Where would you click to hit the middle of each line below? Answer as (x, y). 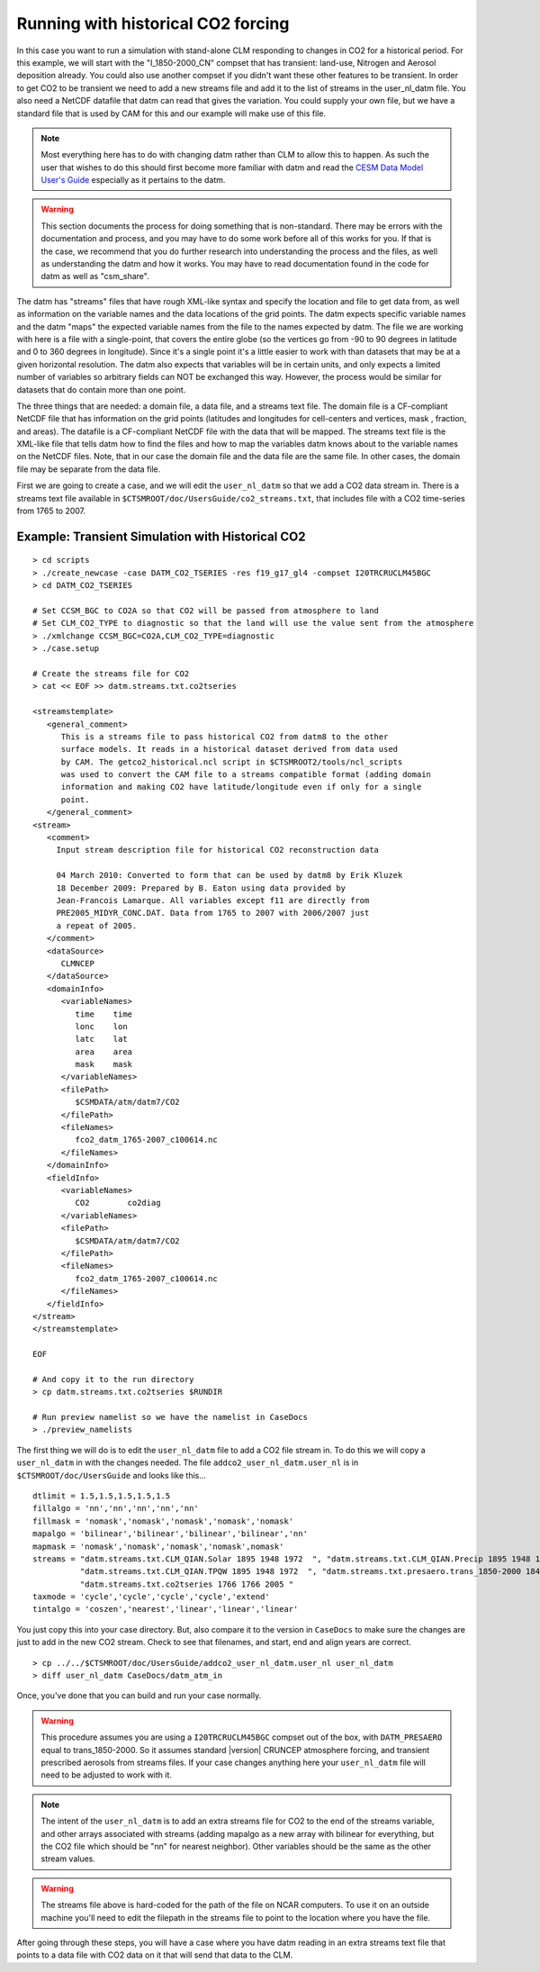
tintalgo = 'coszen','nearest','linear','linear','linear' (166, 1609)
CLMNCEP (77, 963)
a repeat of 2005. (97, 926)
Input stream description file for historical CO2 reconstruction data (218, 850)
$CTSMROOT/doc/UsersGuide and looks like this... (112, 1475)
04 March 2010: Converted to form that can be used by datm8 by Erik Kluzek (229, 875)
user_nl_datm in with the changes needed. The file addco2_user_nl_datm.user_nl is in (188, 1462)
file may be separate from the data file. (89, 469)
